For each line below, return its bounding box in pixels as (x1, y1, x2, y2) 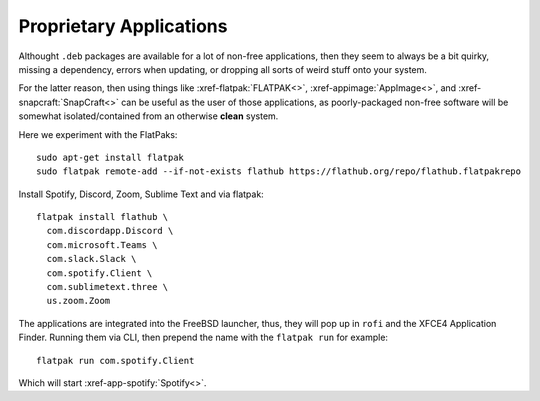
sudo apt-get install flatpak (36, 151, 185, 163)
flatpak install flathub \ (36, 211, 169, 223)
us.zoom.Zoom (46, 295, 111, 307)
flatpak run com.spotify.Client (36, 355, 195, 366)
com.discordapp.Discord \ (46, 225, 174, 237)
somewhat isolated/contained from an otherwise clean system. (18, 110, 279, 122)
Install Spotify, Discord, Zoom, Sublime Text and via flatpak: (18, 188, 264, 200)
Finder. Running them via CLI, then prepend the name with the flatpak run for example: (18, 331, 389, 344)
